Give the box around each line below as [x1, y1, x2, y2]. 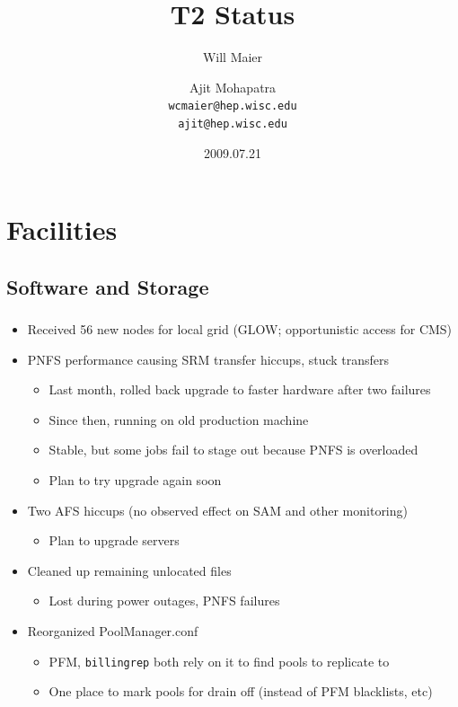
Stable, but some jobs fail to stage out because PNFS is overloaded [48, 440, 418, 459]
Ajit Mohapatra [189, 77, 277, 96]
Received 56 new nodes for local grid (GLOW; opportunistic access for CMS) [27, 320, 453, 339]
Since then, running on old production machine [48, 410, 309, 429]
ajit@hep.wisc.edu [178, 117, 287, 130]
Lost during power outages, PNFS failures [48, 591, 280, 610]
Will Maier [202, 48, 263, 66]
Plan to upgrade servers [48, 531, 180, 550]
